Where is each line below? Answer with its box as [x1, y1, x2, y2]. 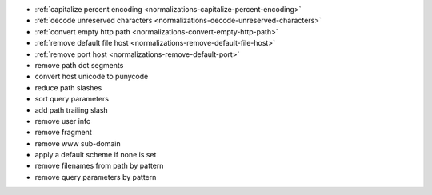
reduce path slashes [34, 82, 102, 92]
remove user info [34, 116, 91, 125]
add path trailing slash [34, 105, 108, 115]
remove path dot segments [34, 60, 124, 70]
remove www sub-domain [34, 138, 122, 148]
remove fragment [34, 128, 92, 137]
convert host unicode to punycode [34, 72, 149, 82]
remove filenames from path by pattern [34, 161, 164, 171]
